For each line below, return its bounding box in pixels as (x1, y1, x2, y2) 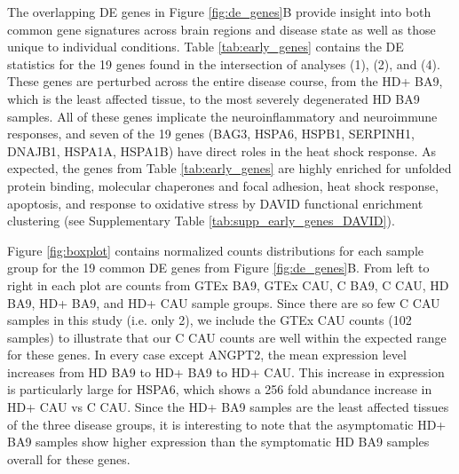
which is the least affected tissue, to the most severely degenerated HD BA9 (7, 89, 420, 107)
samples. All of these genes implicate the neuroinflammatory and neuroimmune (7, 107, 438, 125)
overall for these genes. (7, 449, 131, 468)
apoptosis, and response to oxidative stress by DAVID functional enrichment (7, 194, 423, 212)
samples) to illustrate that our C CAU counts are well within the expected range (7, 328, 447, 346)
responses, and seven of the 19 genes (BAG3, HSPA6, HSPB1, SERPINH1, (7, 124, 415, 143)
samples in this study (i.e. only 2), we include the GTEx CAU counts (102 (7, 311, 412, 329)
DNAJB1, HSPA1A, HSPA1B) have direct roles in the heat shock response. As (7, 141, 437, 160)
